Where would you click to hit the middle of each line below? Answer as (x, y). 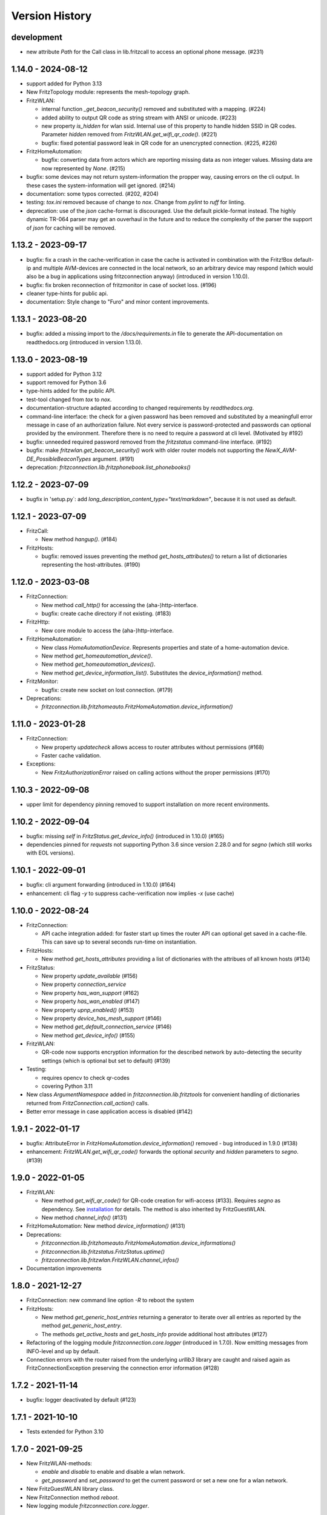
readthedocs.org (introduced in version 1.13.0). (84, 342)
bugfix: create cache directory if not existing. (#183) (106, 614)
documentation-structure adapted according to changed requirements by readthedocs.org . (140, 408)
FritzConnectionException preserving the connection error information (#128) (123, 1368)
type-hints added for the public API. (71, 391)
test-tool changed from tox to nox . (69, 399)
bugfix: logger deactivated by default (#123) (81, 1400)
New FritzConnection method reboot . (73, 1497)
